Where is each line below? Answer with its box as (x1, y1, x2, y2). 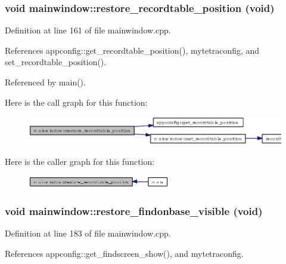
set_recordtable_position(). (5, 56, 107, 68)
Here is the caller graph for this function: (5, 155, 155, 167)
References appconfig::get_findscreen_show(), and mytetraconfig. (5, 247, 244, 259)
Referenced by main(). (5, 76, 86, 88)
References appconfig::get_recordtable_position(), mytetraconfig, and (5, 44, 260, 56)
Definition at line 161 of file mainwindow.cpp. (5, 24, 171, 36)
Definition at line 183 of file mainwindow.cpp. (5, 226, 171, 239)
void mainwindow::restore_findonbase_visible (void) (5, 203, 263, 218)
